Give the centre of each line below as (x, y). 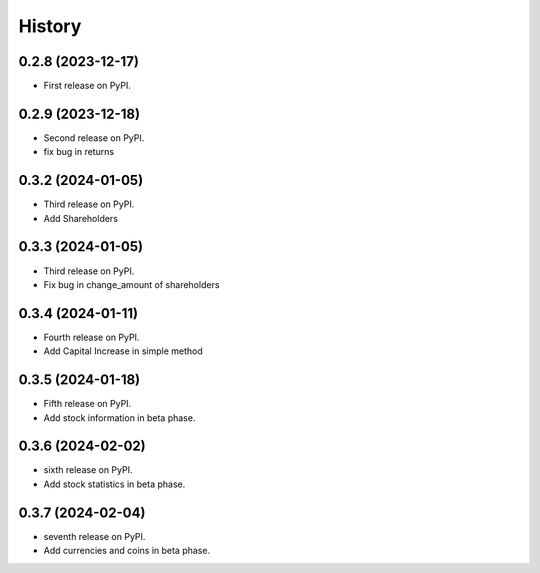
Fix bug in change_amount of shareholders (131, 284)
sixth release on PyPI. (88, 470)
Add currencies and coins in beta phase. (126, 551)
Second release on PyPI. (94, 137)
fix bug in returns (79, 152)
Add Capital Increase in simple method (123, 351)
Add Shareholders (81, 218)
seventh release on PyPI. (94, 536)
